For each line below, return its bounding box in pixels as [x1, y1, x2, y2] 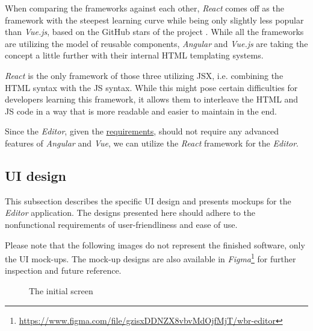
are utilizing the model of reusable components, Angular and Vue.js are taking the [5, 37, 308, 49]
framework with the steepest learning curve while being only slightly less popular [5, 13, 304, 26]
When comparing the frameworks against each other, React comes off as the [5, 2, 284, 14]
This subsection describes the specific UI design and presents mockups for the [5, 194, 291, 207]
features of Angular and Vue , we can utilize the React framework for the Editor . [5, 136, 299, 149]
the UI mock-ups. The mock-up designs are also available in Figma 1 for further [5, 251, 296, 265]
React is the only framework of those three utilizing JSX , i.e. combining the [5, 69, 284, 81]
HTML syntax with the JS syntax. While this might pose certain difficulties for [5, 81, 298, 93]
